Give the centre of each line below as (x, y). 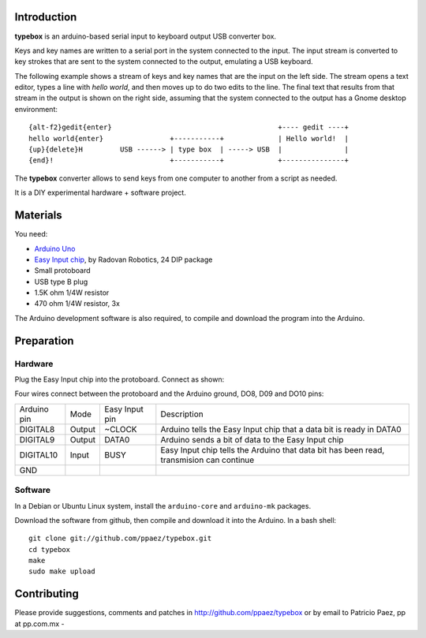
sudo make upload (62, 571)
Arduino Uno (55, 248)
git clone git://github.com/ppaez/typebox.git (120, 539)
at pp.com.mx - (39, 624)
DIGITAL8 (37, 429)
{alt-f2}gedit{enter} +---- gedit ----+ (189, 127)
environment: (36, 109)
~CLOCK (121, 429)
